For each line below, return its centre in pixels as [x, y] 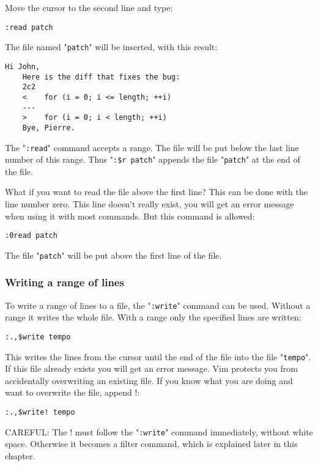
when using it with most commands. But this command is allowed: [130, 216]
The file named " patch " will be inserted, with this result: [111, 47]
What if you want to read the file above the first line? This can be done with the [156, 192]
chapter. [20, 455]
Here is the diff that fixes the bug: [101, 77]
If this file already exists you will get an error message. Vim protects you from [151, 368]
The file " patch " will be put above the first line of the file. [113, 255]
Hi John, [23, 66]
